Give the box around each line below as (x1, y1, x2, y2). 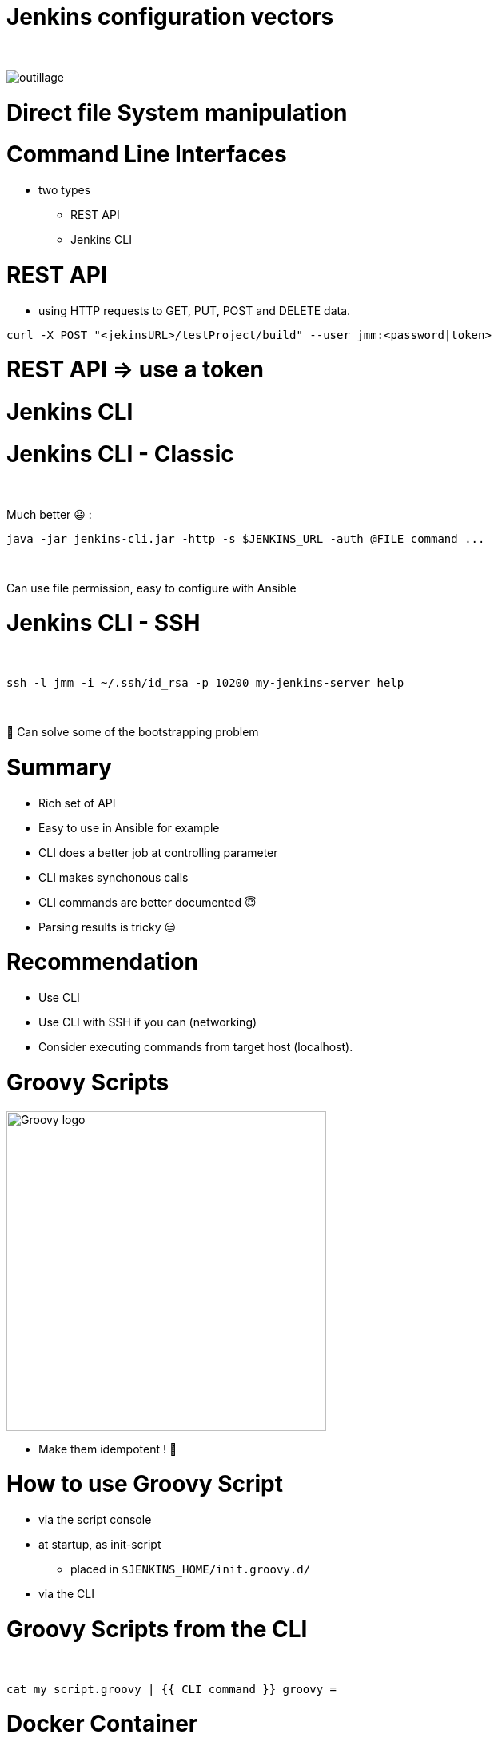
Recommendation (6, 948, 198, 976)
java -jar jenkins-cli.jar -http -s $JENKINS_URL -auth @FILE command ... (6, 532, 485, 545)
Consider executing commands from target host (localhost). (38, 1040, 353, 1054)
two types (38, 183, 91, 197)
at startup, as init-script (38, 1537, 161, 1551)
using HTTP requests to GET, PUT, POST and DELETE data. (38, 303, 351, 317)
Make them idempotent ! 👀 (38, 1441, 177, 1456)
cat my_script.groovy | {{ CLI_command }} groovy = (6, 1682, 337, 1696)
